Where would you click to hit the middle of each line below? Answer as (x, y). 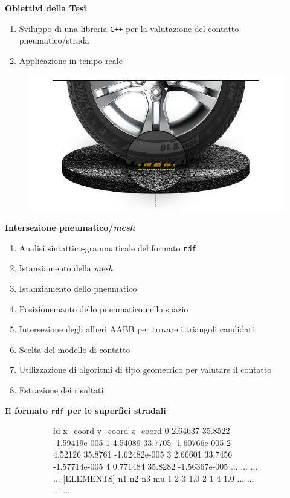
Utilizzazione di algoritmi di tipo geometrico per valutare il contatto (145, 370)
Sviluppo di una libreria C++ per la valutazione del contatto (129, 28)
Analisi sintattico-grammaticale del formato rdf (108, 247)
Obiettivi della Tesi (46, 8)
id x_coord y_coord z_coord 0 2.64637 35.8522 (142, 431)
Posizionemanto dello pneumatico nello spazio (104, 309)
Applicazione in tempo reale (71, 60)
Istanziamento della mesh (66, 268)
